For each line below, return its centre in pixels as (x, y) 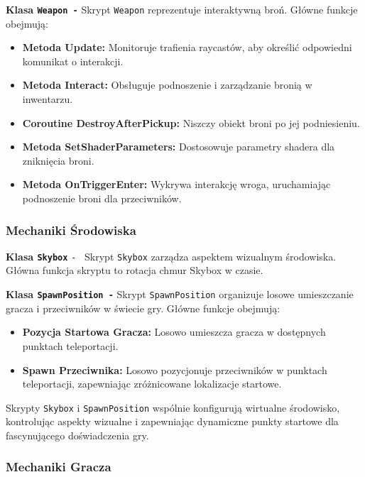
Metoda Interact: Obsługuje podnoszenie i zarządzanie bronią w (167, 85)
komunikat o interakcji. (73, 61)
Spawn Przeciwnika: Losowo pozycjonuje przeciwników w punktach (175, 369)
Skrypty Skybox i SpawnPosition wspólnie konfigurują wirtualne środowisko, (173, 407)
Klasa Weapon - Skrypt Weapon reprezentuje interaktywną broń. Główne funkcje (182, 9)
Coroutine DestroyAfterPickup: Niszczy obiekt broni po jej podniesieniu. (191, 122)
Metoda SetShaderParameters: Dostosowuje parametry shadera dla (179, 147)
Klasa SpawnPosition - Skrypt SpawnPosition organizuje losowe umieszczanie (180, 294)
